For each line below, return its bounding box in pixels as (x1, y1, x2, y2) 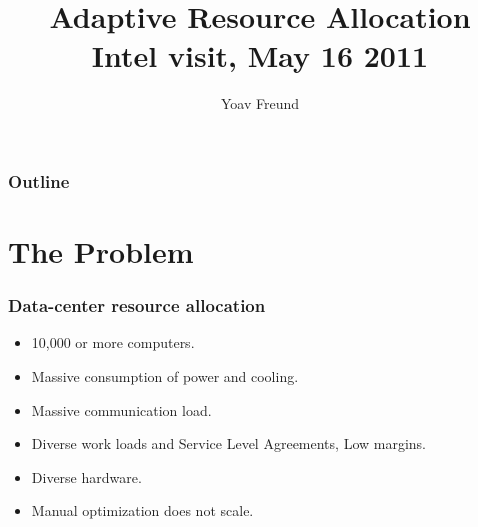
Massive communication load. (31, 399, 212, 420)
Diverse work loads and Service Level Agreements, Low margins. (31, 433, 426, 454)
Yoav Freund (220, 93, 300, 114)
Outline (8, 168, 70, 193)
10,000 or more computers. (31, 332, 195, 353)
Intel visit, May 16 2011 (91, 35, 429, 76)
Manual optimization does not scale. (31, 500, 254, 521)
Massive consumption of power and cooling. (31, 366, 299, 387)
